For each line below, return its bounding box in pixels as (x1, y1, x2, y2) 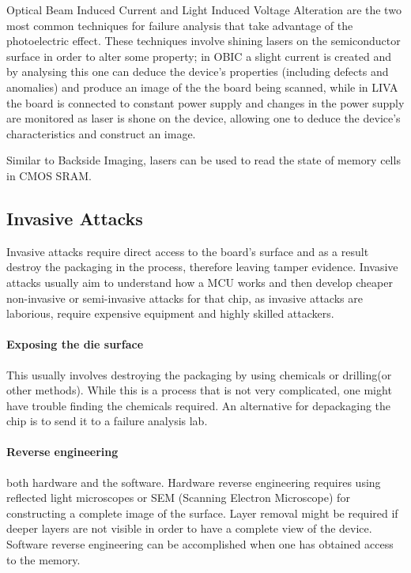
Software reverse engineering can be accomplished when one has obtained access (6, 536, 394, 552)
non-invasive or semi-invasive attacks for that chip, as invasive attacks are (6, 289, 363, 306)
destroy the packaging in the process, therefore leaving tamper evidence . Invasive (6, 258, 398, 275)
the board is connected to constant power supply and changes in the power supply (6, 94, 405, 111)
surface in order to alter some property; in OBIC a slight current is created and (6, 47, 391, 64)
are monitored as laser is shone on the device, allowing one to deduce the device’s (6, 110, 401, 126)
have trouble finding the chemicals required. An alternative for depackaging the (6, 397, 391, 413)
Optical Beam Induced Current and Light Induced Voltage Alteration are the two (6, 2, 402, 17)
